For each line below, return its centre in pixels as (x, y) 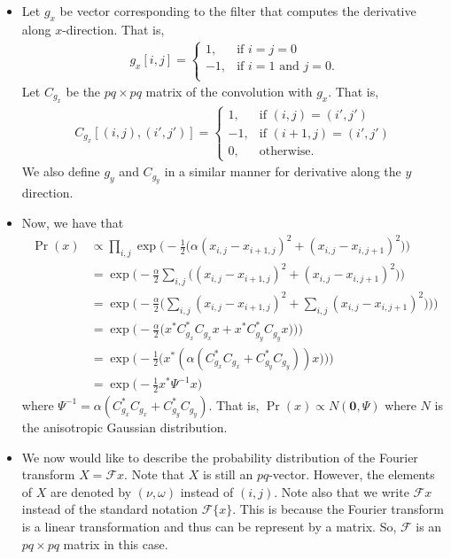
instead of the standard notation (109, 509)
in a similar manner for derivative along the (283, 171)
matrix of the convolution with (229, 92)
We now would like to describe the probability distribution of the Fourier (220, 457)
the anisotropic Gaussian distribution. (124, 427)
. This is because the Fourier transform (338, 509)
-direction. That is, (113, 29)
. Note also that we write (342, 491)
